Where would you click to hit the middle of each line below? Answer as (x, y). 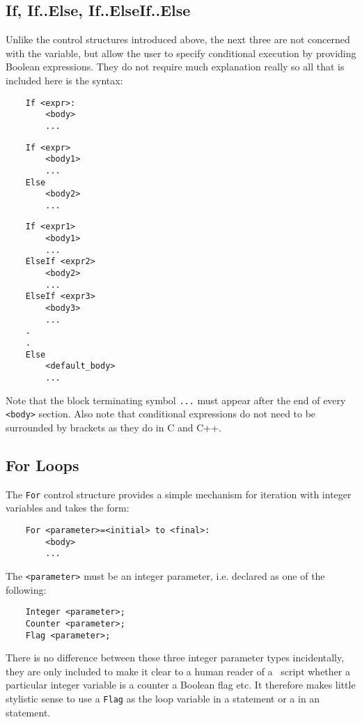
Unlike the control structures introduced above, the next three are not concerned (178, 39)
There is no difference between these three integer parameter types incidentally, (175, 658)
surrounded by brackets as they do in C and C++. (113, 427)
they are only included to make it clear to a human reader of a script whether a (178, 671)
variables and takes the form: (68, 508)
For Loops (42, 464)
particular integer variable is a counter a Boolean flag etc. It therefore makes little (181, 685)
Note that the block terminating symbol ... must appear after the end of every (176, 400)
